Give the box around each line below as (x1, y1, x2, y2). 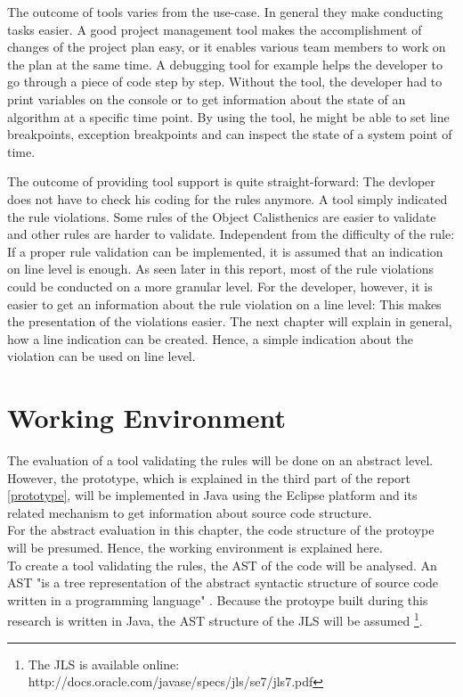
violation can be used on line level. (7, 347, 196, 365)
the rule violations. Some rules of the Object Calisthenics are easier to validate (7, 207, 436, 225)
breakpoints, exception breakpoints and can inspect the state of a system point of (7, 125, 452, 143)
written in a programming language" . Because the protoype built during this (7, 590, 428, 609)
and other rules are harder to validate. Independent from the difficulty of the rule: (7, 225, 455, 243)
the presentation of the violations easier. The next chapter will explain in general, (7, 312, 452, 331)
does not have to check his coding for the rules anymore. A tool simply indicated (7, 189, 448, 208)
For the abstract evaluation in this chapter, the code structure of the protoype (7, 521, 435, 539)
